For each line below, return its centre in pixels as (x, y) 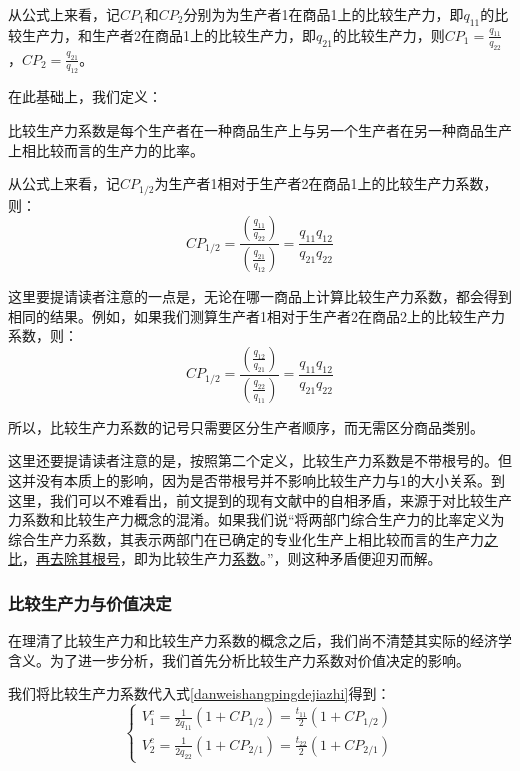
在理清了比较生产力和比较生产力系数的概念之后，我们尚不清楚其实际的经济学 (260, 640)
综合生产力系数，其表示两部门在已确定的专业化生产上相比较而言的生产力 (246, 538)
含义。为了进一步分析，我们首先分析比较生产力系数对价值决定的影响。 (239, 659)
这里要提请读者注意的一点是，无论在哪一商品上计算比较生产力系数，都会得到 (260, 296)
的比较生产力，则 (388, 34)
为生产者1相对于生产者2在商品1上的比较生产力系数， (326, 183)
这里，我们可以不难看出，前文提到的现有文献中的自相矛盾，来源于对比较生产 (260, 499)
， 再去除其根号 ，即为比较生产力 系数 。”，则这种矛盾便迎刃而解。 (232, 558)
